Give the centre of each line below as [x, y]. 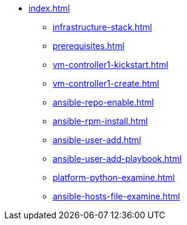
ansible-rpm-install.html [100, 121]
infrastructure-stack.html [103, 27]
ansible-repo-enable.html [103, 102]
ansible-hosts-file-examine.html [116, 196]
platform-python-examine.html [114, 177]
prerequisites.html [89, 46]
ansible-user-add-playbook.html [117, 159]
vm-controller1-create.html [106, 83]
